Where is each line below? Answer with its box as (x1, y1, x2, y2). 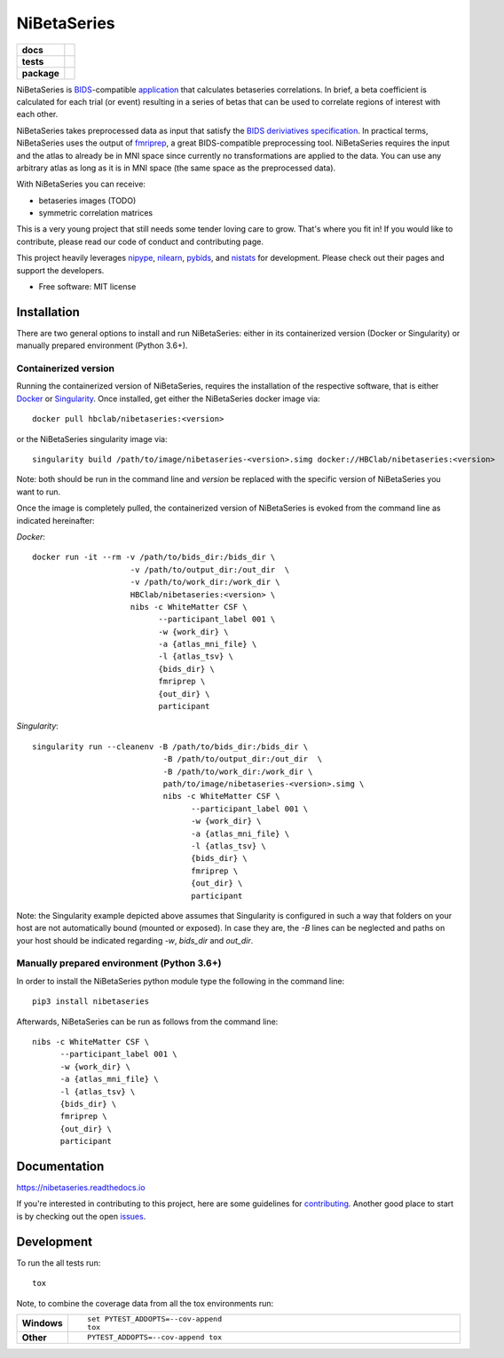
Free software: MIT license (38, 281, 137, 292)
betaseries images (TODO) (38, 195, 137, 206)
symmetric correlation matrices (38, 208, 154, 218)
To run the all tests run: (16, 1257, 101, 1268)
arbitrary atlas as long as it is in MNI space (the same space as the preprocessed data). (16, 162, 336, 173)
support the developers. (16, 264, 105, 275)
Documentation (16, 1158, 105, 1173)
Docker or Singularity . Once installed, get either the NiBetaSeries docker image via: (16, 393, 320, 404)
